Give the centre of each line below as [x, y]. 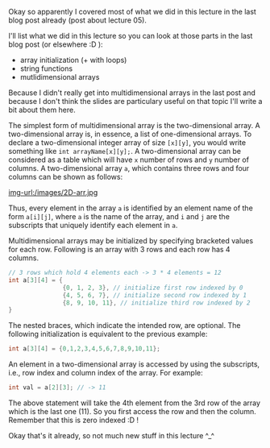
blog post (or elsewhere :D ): [56, 44]
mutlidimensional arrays [60, 77]
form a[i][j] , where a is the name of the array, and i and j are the [119, 216]
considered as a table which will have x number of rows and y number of [129, 160]
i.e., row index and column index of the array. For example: [106, 373]
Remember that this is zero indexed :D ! [74, 420]
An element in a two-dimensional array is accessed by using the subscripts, [134, 364]
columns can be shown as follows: [66, 177]
